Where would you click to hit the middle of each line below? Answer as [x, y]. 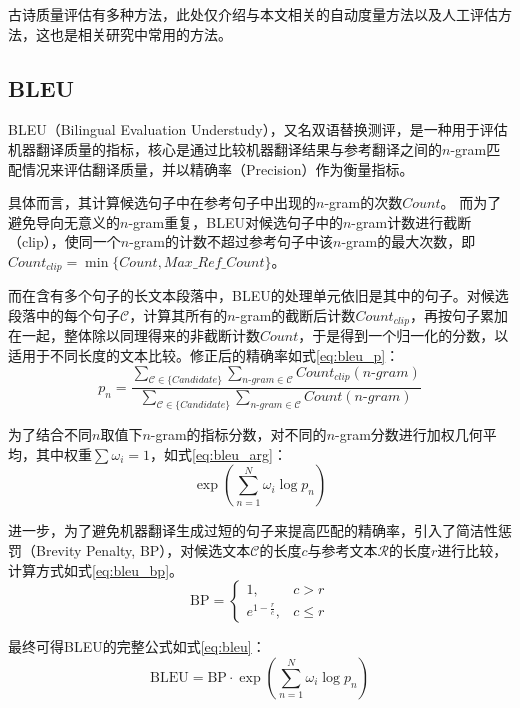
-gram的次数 [363, 202]
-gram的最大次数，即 [408, 241]
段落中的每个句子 [64, 315]
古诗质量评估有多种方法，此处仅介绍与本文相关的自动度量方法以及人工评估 [253, 14]
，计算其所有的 [178, 315]
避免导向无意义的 [64, 221]
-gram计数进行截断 [411, 221]
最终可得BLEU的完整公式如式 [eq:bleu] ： [137, 646]
